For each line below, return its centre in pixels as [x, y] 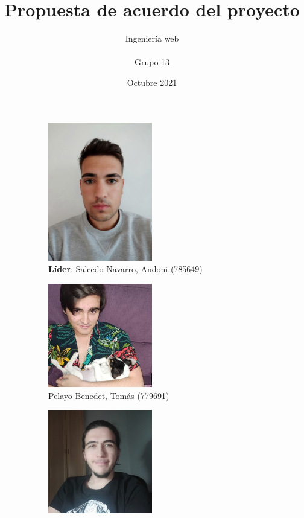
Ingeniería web [152, 38]
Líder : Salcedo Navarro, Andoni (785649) [125, 269]
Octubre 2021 [152, 82]
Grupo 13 [152, 62]
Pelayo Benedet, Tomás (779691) [109, 395]
